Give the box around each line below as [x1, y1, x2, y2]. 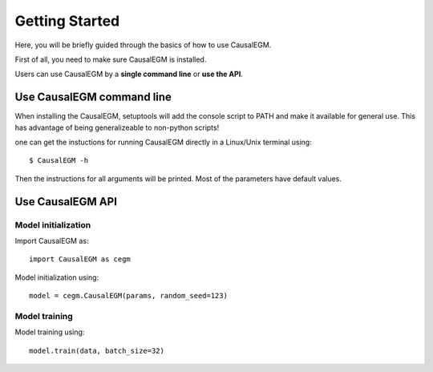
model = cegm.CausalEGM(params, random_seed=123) [29, 291, 229, 301]
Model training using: [14, 327, 85, 337]
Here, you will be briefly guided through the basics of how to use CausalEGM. [14, 40, 272, 50]
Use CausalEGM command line [14, 91, 172, 104]
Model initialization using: [14, 273, 99, 282]
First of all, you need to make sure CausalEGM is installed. [14, 55, 207, 64]
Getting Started [14, 12, 120, 30]
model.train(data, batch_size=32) [29, 346, 164, 355]
